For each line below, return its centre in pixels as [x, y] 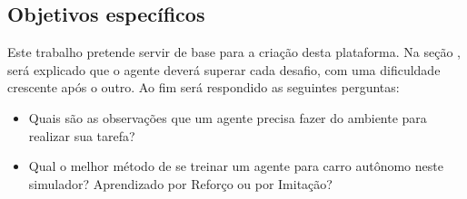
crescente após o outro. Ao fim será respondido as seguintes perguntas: [204, 87]
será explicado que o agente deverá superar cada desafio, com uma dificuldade [224, 69]
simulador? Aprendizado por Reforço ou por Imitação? [180, 183]
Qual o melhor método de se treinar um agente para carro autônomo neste [236, 166]
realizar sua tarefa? [82, 135]
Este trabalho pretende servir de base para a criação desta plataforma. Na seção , [234, 52]
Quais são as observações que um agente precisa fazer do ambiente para [228, 117]
